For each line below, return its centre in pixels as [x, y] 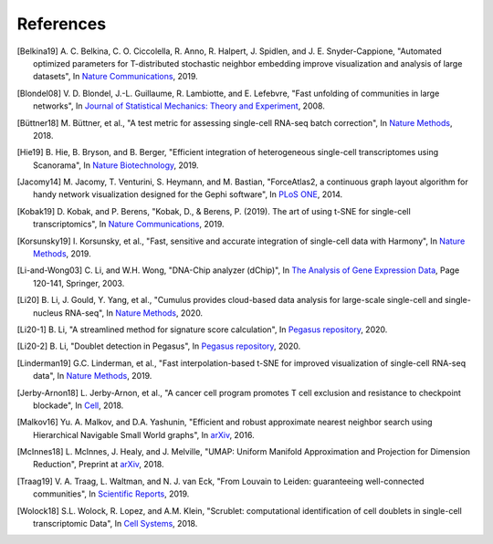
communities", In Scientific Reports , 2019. [111, 494]
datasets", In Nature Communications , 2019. [115, 77]
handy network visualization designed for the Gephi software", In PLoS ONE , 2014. [188, 194]
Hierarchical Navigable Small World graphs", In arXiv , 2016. [144, 434]
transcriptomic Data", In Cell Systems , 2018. [115, 524]
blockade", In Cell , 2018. [79, 405]
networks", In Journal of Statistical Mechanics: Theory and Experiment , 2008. [179, 106]
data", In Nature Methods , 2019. [93, 376]
